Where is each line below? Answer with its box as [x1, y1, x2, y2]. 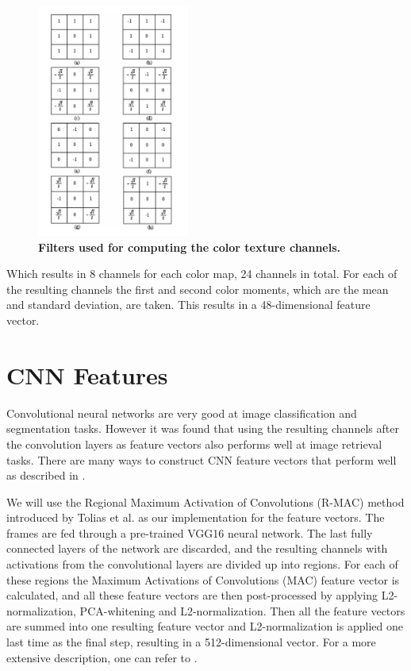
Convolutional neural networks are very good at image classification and [6, 404, 357, 421]
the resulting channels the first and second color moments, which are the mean [6, 280, 389, 297]
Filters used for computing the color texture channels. [38, 238, 341, 255]
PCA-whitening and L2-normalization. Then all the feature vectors [79, 602, 405, 619]
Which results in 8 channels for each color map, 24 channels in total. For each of [6, 265, 398, 282]
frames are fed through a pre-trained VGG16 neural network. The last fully [6, 524, 373, 541]
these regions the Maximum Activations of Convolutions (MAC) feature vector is [6, 571, 400, 588]
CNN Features [6, 358, 168, 391]
